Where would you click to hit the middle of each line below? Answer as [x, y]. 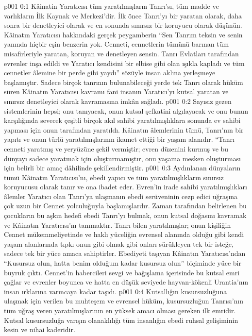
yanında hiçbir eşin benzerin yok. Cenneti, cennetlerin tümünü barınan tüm [117, 44]
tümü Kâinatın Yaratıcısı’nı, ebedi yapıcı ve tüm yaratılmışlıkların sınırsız [114, 177]
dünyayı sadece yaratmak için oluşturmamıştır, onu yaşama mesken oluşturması [122, 158]
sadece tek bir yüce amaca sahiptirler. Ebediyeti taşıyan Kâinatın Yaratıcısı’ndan [125, 253]
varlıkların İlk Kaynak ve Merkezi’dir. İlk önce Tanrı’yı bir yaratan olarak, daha [123, 15]
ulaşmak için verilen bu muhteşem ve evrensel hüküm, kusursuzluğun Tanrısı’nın [124, 301]
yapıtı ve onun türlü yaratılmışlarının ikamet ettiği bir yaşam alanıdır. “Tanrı [119, 139]
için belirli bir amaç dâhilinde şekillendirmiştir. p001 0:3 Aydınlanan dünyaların [122, 168]
